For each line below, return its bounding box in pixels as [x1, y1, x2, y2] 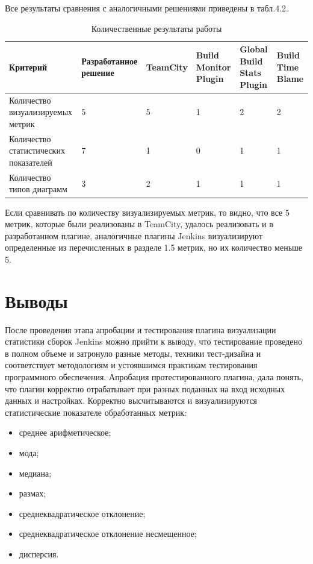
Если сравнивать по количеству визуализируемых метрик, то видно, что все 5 [5, 205, 290, 218]
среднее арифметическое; [19, 426, 111, 439]
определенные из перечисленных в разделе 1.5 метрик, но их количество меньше [5, 241, 303, 254]
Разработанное [81, 54, 138, 67]
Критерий [9, 60, 48, 73]
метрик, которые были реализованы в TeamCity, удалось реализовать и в [5, 218, 273, 230]
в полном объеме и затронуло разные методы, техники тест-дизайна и [5, 346, 261, 359]
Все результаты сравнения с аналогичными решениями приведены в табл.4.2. [5, 2, 288, 14]
